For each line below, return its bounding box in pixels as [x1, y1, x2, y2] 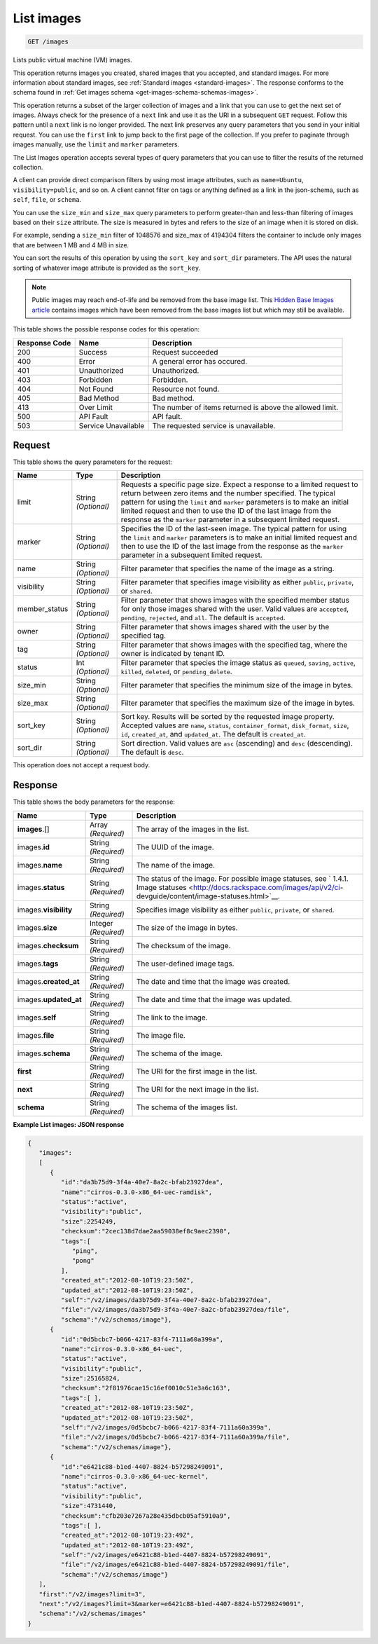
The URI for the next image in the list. [136, 1084, 259, 1094]
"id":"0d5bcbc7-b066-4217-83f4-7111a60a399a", [60, 1335, 224, 1343]
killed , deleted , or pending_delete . [120, 666, 232, 676]
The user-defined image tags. [136, 959, 234, 968]
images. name [17, 860, 63, 870]
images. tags [17, 959, 59, 968]
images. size [17, 922, 57, 932]
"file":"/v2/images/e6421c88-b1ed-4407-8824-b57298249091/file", [60, 1561, 290, 1569]
